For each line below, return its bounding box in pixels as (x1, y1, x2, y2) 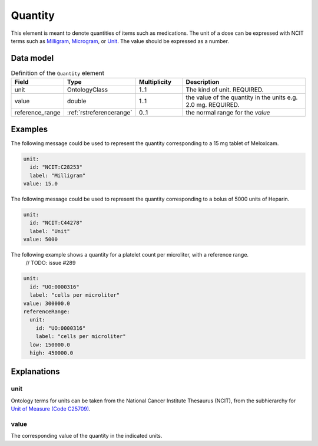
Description (185, 78, 220, 86)
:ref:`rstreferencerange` (67, 109, 132, 117)
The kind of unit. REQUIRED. (185, 86, 264, 94)
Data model (11, 53, 54, 63)
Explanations (11, 366, 60, 377)
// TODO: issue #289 (25, 260, 76, 267)
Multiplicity (138, 78, 172, 86)
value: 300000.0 (23, 300, 71, 307)
